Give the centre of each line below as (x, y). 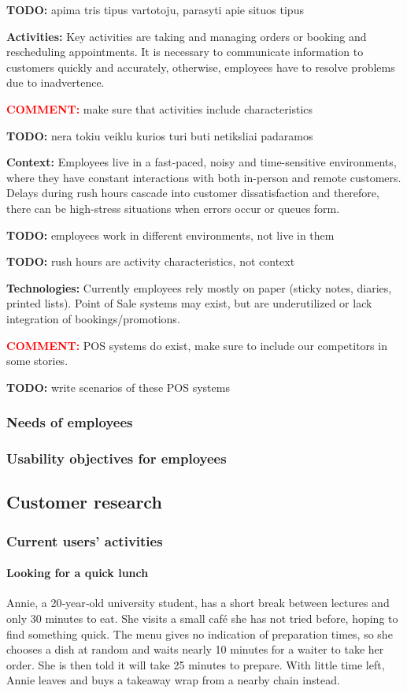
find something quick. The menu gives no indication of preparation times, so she (200, 633)
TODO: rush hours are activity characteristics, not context (151, 261)
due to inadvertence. (55, 82)
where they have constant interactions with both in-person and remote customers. (204, 177)
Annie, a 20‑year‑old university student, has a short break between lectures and (198, 603)
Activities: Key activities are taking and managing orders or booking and (187, 36)
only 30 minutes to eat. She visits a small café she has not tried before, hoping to (202, 618)
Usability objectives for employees (117, 458)
